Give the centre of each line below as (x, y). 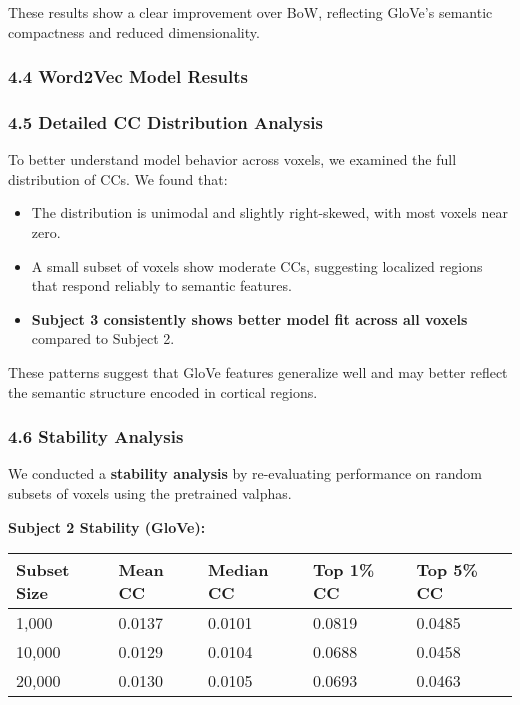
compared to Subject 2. (103, 338)
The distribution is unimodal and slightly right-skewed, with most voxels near (270, 212)
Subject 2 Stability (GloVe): (107, 526)
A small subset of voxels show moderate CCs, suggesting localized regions (257, 265)
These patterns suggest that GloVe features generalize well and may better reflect (258, 372)
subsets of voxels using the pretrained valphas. (150, 493)
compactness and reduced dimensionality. (134, 31)
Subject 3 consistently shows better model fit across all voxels (249, 318)
